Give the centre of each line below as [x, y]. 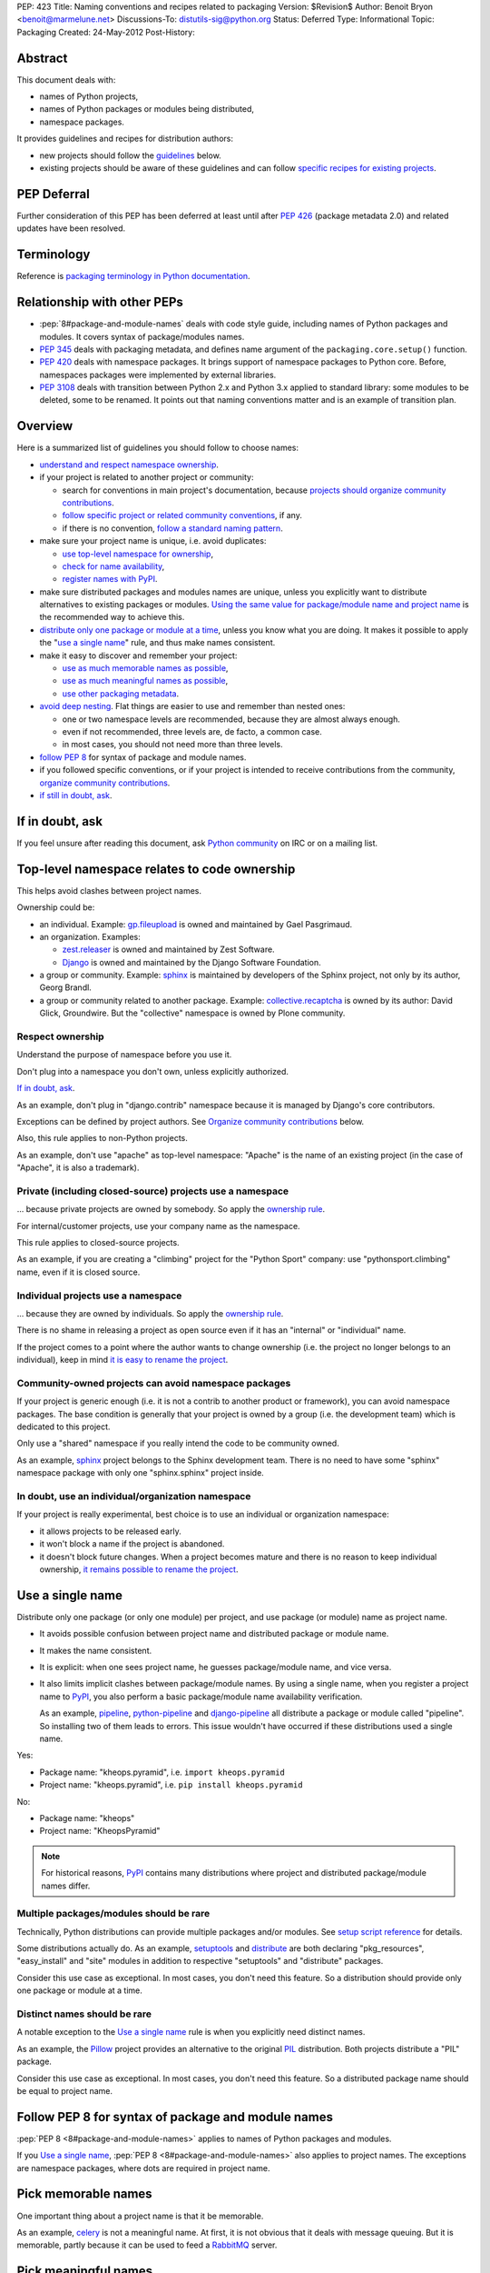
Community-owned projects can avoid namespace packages [154, 1383]
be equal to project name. [65, 2090]
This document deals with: [66, 80]
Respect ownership [60, 1036]
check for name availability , [113, 566]
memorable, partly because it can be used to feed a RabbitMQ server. [147, 2245]
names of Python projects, [89, 96]
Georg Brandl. [66, 987]
